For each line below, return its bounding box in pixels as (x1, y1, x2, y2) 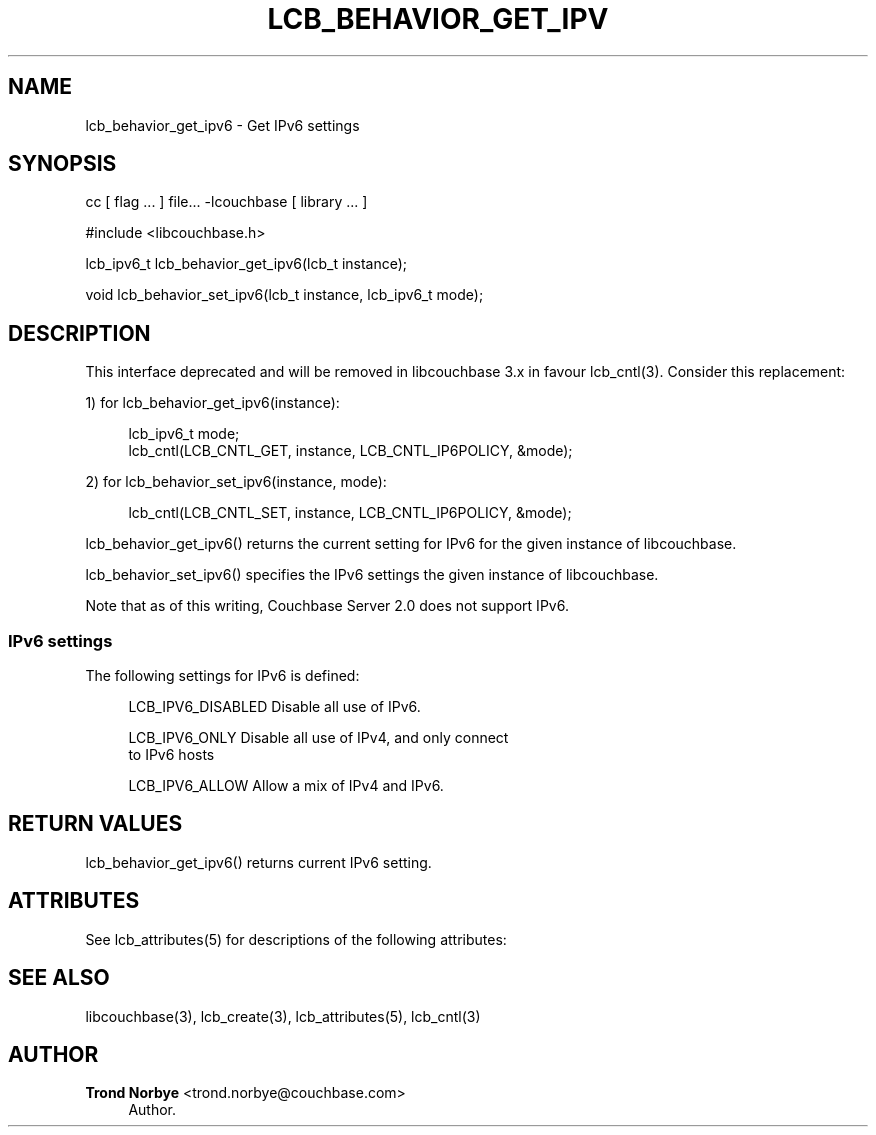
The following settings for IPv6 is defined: (85, 667, 360, 685)
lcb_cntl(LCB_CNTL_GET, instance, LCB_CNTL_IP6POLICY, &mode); (128, 442, 573, 460)
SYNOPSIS (8, 151, 117, 177)
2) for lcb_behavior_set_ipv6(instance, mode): (85, 473, 387, 491)
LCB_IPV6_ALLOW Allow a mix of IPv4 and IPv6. (128, 777, 444, 795)
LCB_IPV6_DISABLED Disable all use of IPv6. (128, 698, 421, 716)
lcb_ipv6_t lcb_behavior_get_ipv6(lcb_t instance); (85, 255, 408, 273)
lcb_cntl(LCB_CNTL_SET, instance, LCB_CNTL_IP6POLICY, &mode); (128, 504, 572, 522)
